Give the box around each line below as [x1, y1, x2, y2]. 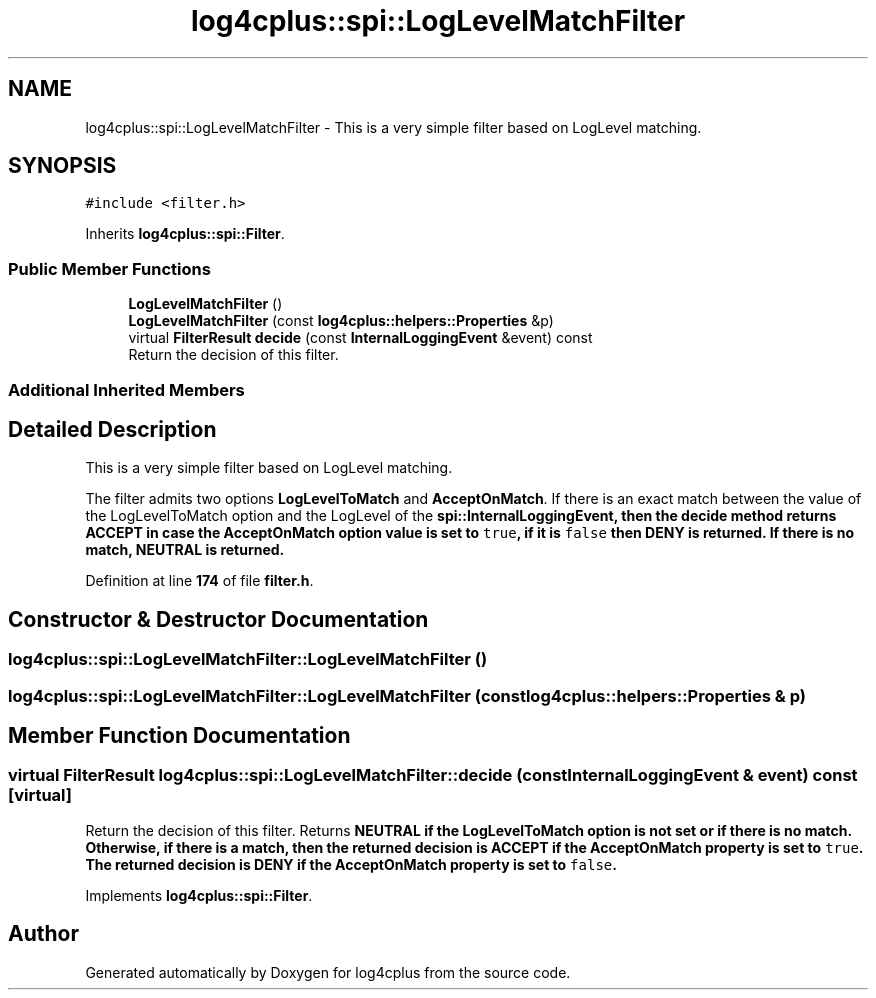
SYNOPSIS [8, 153, 117, 179]
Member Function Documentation [8, 723, 351, 749]
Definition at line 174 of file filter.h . [85, 572, 314, 590]
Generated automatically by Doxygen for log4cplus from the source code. [85, 963, 571, 981]
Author [8, 921, 79, 947]
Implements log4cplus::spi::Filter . [85, 886, 313, 904]
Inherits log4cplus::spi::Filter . [85, 225, 285, 243]
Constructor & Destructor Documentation [8, 606, 429, 632]
